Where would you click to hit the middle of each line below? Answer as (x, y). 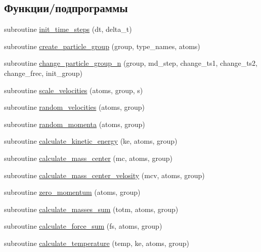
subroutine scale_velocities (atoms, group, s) (74, 90)
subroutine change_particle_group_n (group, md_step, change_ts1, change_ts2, (131, 63)
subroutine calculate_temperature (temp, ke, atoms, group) (97, 243)
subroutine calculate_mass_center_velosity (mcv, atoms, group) (104, 175)
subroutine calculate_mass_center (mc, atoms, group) (88, 158)
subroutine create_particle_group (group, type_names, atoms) (102, 46)
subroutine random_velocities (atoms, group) (75, 107)
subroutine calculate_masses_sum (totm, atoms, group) (91, 209)
